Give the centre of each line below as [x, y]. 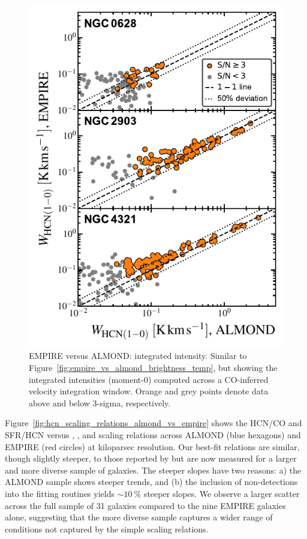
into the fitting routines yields [60, 493]
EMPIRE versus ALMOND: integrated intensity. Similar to [138, 356]
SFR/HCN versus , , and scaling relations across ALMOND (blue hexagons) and [153, 435]
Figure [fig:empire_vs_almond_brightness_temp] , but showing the [153, 368]
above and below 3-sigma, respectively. [100, 402]
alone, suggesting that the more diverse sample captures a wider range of [139, 517]
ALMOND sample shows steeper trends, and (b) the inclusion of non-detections [151, 482]
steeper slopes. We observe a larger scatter [222, 493]
